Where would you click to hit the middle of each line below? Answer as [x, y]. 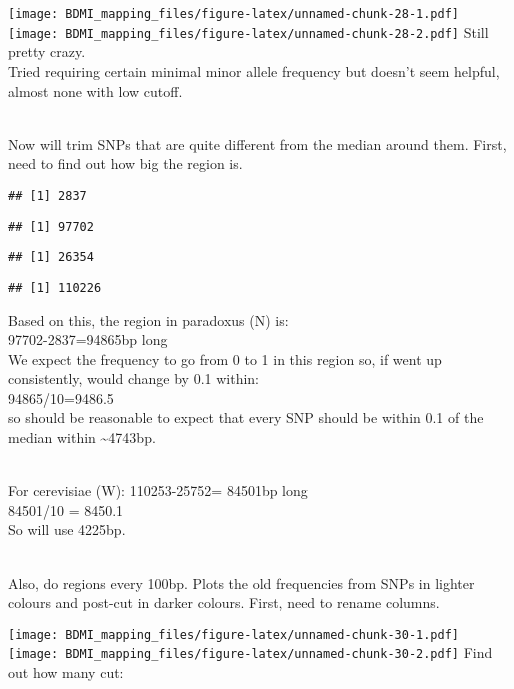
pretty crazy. [47, 51]
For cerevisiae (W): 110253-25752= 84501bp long [158, 490]
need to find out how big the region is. [125, 163]
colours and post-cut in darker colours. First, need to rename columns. [224, 602]
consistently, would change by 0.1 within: [134, 378]
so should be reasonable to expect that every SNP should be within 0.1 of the [246, 417]
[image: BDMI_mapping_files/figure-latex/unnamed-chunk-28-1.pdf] [234, 14]
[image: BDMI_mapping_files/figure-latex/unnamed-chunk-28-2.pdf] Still [248, 31]
